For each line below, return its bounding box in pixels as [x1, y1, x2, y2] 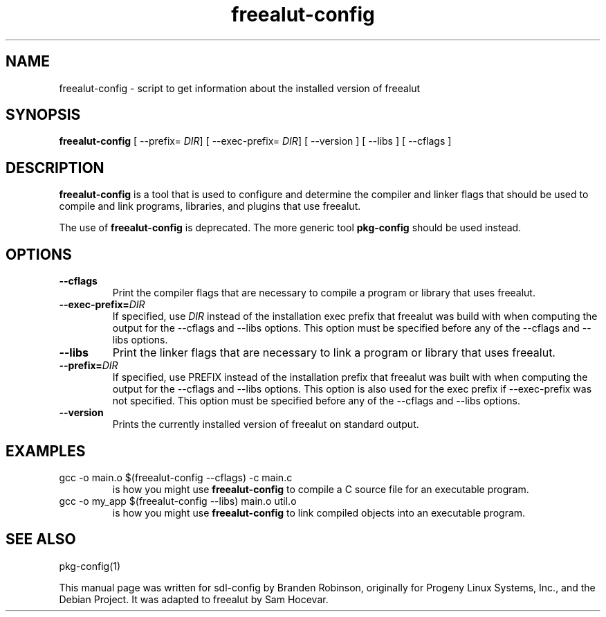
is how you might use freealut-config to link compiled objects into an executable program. [112, 506, 526, 519]
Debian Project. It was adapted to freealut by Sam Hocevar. [59, 593, 329, 605]
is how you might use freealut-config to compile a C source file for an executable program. [112, 483, 529, 495]
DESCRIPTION [6, 159, 104, 177]
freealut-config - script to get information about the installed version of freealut [59, 82, 421, 94]
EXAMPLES [6, 442, 86, 460]
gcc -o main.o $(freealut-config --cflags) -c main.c [59, 471, 293, 483]
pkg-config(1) [59, 560, 121, 572]
